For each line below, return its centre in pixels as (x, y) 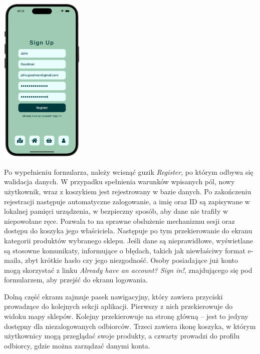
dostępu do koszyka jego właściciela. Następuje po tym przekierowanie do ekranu (128, 231)
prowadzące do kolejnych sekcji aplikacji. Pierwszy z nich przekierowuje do (118, 306)
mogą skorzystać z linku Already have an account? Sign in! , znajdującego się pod (128, 270)
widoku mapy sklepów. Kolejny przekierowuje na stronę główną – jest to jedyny (126, 316)
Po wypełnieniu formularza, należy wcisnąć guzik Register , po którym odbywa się (129, 171)
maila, (14, 260)
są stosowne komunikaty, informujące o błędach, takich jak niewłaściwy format (125, 250)
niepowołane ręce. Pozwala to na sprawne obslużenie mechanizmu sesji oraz (119, 221)
